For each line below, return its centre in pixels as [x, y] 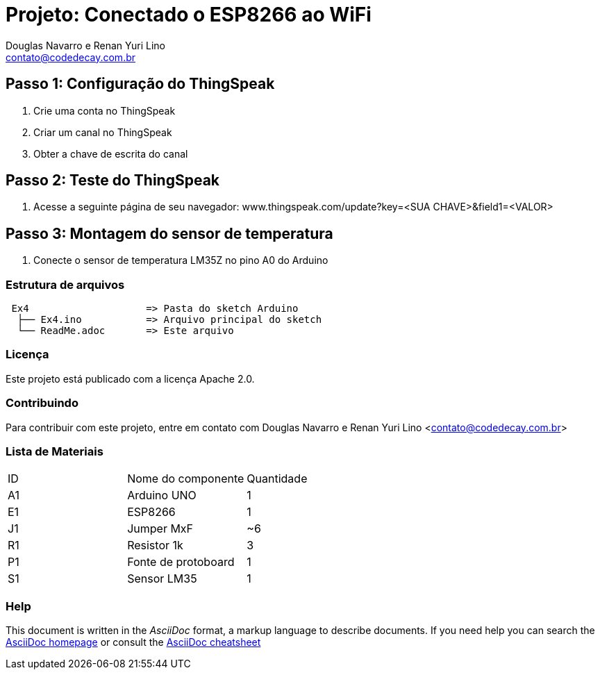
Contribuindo [42, 403]
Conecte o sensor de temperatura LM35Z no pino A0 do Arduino [181, 260]
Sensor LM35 [162, 579]
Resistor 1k [155, 545]
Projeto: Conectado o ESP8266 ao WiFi [189, 15]
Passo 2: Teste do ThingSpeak [113, 181]
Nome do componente [186, 479]
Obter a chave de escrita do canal [111, 153]
